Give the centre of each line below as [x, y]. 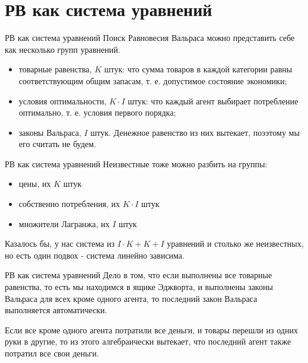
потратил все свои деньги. [52, 353]
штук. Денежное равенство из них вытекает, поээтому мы [195, 132]
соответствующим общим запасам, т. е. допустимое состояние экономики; [153, 80]
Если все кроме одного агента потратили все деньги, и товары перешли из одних [151, 329]
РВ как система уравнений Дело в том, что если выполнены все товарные [139, 275]
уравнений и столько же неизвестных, [235, 243]
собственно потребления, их [69, 204]
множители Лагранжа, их [64, 223]
